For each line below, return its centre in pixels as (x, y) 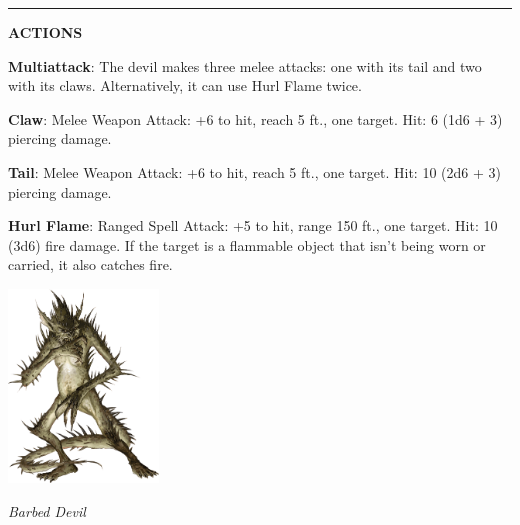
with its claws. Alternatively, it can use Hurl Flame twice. (185, 85)
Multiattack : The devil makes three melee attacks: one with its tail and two (245, 65)
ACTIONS (45, 32)
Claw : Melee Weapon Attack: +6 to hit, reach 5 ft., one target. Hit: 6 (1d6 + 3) (255, 118)
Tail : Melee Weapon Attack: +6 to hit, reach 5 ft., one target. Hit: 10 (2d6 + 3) (254, 171)
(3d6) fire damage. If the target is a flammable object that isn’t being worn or (247, 244)
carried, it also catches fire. (90, 264)
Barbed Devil (47, 510)
